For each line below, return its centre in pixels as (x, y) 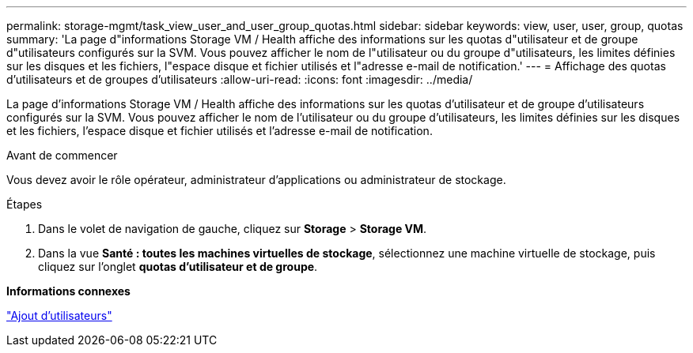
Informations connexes (68, 291)
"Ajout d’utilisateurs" (59, 315)
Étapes (25, 204)
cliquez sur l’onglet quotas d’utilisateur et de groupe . (178, 267)
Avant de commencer (62, 155)
